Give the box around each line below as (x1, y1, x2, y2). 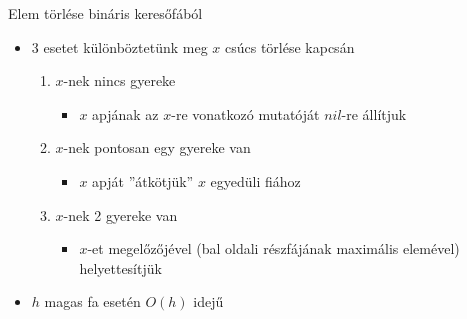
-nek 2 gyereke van (63, 204, 178, 225)
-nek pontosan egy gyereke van (63, 137, 251, 158)
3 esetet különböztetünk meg (31, 36, 208, 57)
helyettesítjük (79, 257, 162, 278)
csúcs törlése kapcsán (224, 36, 355, 57)
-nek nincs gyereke (63, 70, 176, 91)
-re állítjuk (341, 103, 407, 124)
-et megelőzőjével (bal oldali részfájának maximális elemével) (87, 238, 460, 259)
